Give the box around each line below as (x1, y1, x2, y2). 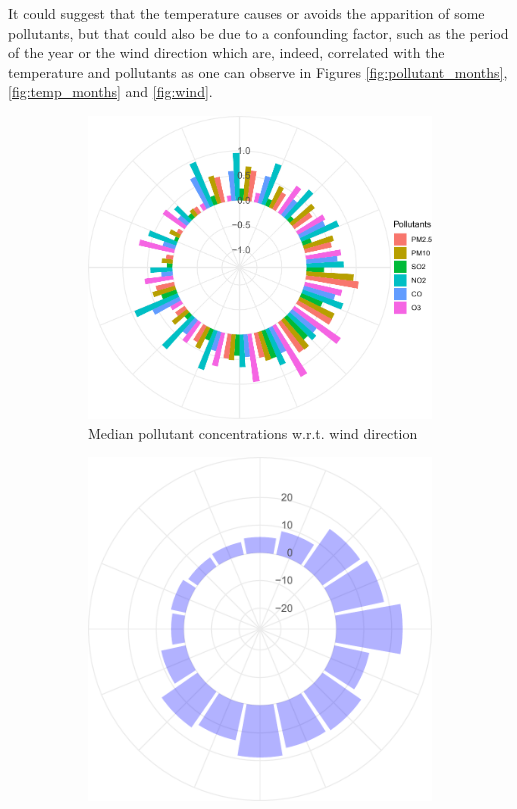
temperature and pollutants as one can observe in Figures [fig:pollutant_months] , (8, 61, 508, 82)
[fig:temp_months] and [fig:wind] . (8, 81, 213, 102)
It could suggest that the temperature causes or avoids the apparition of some (8, 3, 485, 23)
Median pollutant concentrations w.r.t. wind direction (88, 422, 418, 443)
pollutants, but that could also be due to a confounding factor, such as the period (8, 22, 509, 43)
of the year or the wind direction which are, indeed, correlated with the (8, 42, 445, 63)
